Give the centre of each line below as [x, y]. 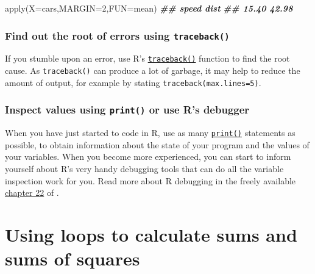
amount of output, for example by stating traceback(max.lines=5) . [133, 82]
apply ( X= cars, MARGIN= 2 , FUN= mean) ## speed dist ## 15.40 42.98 [149, 8]
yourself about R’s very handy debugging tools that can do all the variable [144, 168]
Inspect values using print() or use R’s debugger [127, 110]
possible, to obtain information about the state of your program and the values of [157, 144]
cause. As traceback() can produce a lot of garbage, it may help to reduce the [153, 70]
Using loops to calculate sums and [151, 234]
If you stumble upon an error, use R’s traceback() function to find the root [147, 58]
